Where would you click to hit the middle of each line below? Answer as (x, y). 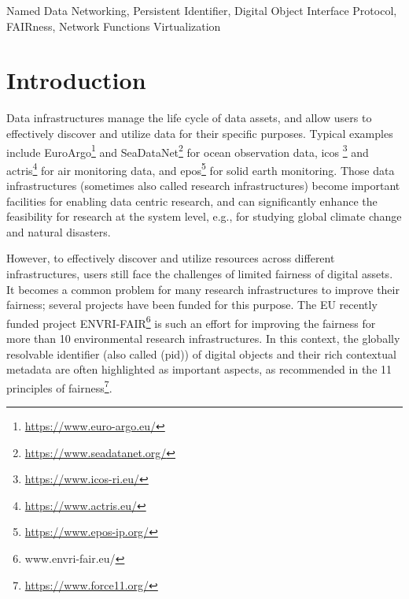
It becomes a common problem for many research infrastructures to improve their (203, 289)
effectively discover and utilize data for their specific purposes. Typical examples (200, 133)
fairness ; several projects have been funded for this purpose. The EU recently (192, 305)
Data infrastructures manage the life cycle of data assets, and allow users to (189, 118)
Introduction (76, 80)
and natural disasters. (59, 231)
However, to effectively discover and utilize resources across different (171, 258)
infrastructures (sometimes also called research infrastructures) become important (203, 185)
